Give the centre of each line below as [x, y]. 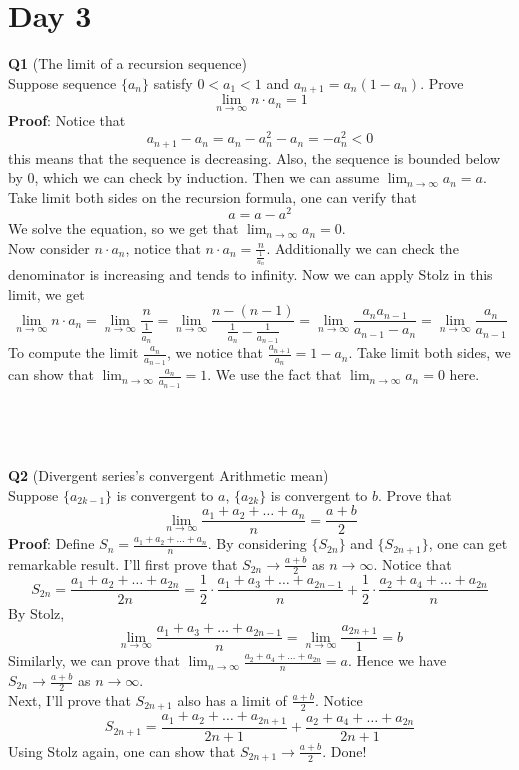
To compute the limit [73, 352]
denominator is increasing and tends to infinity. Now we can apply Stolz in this [250, 274]
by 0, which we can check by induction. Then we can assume [194, 177]
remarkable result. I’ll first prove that [123, 563]
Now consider [49, 247]
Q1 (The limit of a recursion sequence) [127, 63]
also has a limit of [232, 699]
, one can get [468, 543]
